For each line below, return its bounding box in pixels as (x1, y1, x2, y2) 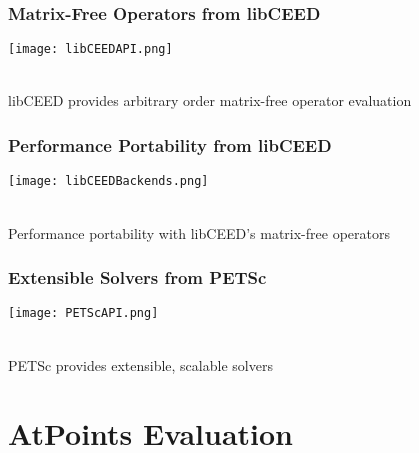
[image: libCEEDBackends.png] (8, 174, 209, 189)
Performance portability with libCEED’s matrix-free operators (8, 222, 390, 243)
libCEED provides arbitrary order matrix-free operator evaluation (8, 90, 412, 111)
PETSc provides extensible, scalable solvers (8, 354, 273, 375)
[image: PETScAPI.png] (8, 306, 159, 321)
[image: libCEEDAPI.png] (8, 42, 173, 57)
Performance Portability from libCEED (8, 132, 332, 157)
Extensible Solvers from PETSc (8, 265, 267, 290)
